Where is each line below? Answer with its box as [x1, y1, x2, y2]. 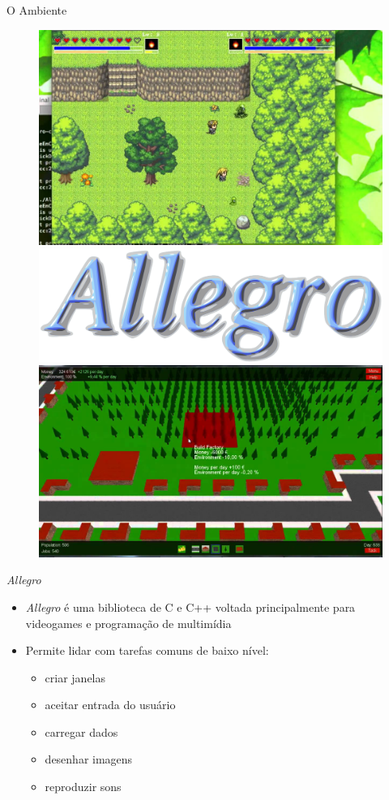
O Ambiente [6, 2, 67, 18]
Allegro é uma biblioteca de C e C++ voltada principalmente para [25, 598, 356, 615]
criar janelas [45, 669, 106, 686]
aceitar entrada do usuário [45, 696, 176, 713]
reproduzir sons [45, 778, 122, 795]
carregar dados [45, 723, 118, 740]
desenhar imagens [45, 751, 133, 768]
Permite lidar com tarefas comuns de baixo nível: [25, 642, 269, 659]
